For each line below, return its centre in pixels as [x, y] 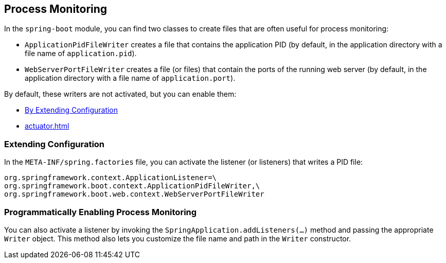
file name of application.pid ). [81, 54]
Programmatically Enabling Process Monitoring [101, 212]
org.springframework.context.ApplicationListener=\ [111, 178]
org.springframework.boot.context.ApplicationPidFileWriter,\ [132, 186]
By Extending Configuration [72, 110]
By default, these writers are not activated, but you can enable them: [120, 94]
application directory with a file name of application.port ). [130, 78]
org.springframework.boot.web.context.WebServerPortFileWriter [134, 194]
